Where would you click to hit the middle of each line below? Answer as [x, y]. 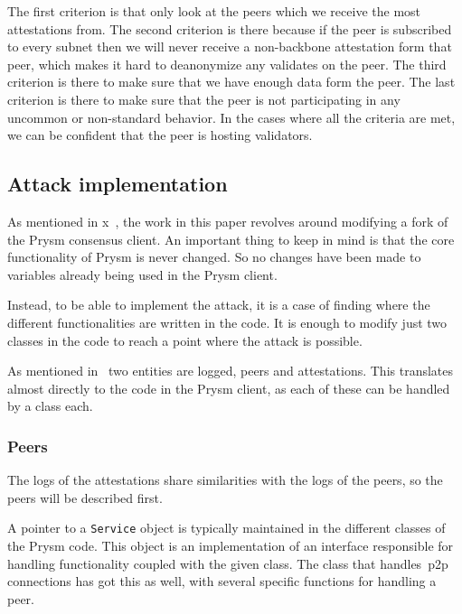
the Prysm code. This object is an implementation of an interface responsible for [231, 545]
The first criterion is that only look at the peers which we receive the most [214, 11]
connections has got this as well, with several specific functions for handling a [222, 581]
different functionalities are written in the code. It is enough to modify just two [227, 322]
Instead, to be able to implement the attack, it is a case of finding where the [219, 305]
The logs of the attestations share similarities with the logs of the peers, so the [225, 480]
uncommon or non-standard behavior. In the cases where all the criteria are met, [231, 117]
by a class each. [50, 406]
